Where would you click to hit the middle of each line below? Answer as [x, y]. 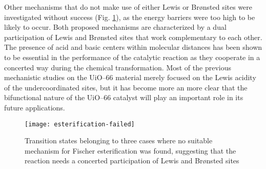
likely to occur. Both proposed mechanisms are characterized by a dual [115, 27]
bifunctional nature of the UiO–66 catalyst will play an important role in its [124, 97]
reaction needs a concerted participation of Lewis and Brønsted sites [132, 161]
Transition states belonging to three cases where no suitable [119, 140]
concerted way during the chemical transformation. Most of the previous [118, 67]
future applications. [35, 107]
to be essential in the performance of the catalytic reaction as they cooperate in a [132, 57]
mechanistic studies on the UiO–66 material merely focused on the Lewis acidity [130, 77]
